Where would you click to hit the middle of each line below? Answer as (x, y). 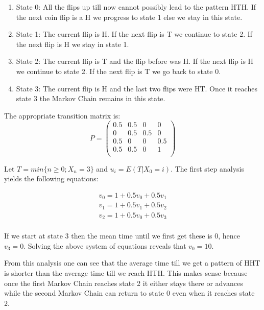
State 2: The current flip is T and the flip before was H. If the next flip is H (135, 61)
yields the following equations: (51, 178)
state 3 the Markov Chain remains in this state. (91, 98)
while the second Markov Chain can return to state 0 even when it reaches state (129, 293)
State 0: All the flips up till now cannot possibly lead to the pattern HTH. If (136, 7)
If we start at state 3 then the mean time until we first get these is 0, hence (122, 236)
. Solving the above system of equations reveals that (105, 245)
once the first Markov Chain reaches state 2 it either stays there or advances (124, 283)
